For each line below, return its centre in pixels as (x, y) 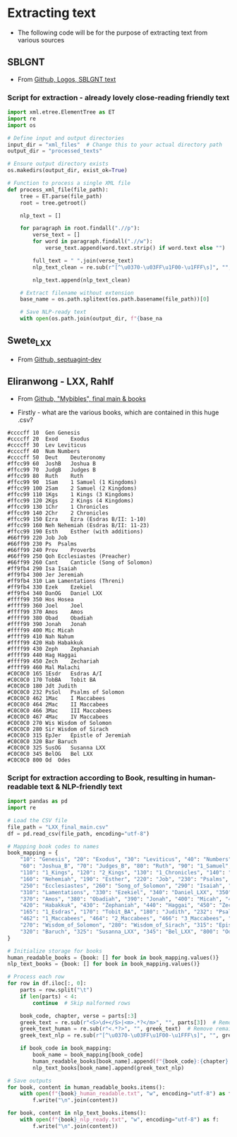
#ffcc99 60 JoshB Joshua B (52, 464)
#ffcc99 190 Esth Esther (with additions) (75, 531)
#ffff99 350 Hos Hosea (41, 599)
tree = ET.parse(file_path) (61, 196)
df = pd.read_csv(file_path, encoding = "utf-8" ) (79, 834)
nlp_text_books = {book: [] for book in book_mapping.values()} (104, 964)
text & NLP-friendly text (81, 786)
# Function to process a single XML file (69, 184)
